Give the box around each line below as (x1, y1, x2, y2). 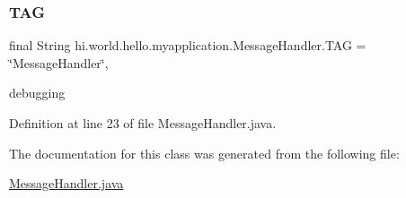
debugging (9, 83, 66, 102)
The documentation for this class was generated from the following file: (9, 143, 400, 162)
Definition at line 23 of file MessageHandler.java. (9, 114, 277, 132)
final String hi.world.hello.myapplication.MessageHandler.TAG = (9, 36, 366, 55)
